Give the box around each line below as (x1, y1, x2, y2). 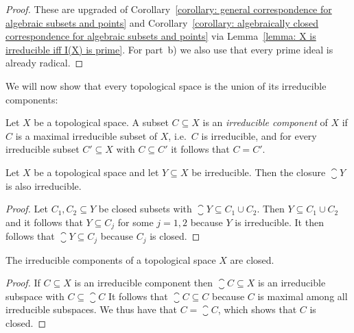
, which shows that (217, 302, 297, 317)
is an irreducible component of (202, 115, 328, 129)
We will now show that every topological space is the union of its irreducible (5, 78, 327, 92)
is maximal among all (257, 288, 348, 303)
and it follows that (5, 214, 83, 229)
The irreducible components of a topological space (5, 252, 216, 267)
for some (117, 214, 154, 229)
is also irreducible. (5, 178, 82, 193)
